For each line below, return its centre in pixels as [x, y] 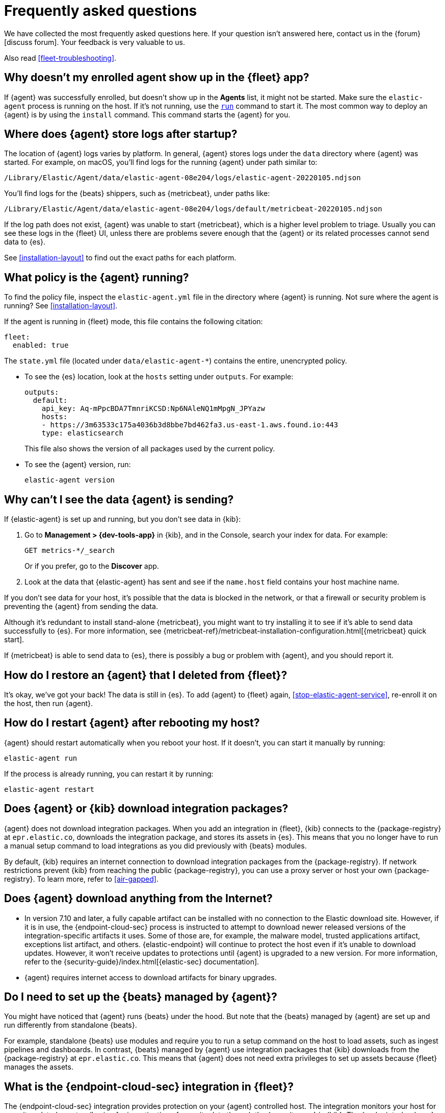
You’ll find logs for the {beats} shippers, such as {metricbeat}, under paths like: [137, 193]
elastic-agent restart [49, 789]
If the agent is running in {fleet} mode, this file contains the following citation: [134, 322]
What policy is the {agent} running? [97, 277]
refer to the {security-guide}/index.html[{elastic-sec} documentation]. [142, 961]
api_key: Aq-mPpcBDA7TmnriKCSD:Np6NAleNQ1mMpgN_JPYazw [153, 409]
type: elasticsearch [82, 433]
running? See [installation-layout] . [61, 306]
